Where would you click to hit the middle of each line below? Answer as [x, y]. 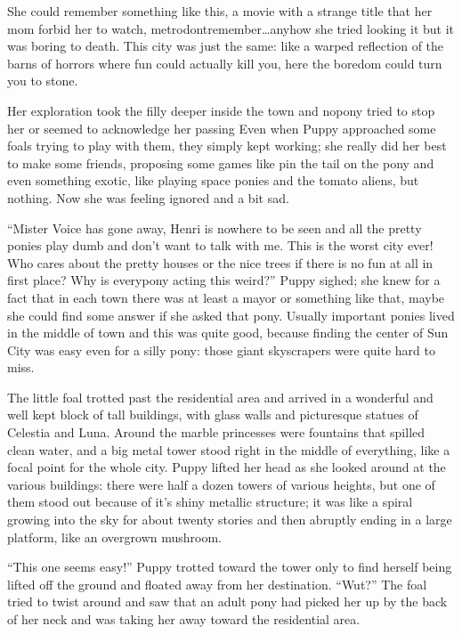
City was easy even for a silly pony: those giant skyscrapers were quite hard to [221, 350]
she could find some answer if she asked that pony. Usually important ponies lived [231, 315]
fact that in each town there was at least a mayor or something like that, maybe [226, 297]
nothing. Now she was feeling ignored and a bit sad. [148, 197]
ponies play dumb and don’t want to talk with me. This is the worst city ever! [220, 245]
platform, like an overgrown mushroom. [114, 536]
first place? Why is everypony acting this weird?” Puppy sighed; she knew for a [224, 280]
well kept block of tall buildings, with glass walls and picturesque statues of [213, 415]
